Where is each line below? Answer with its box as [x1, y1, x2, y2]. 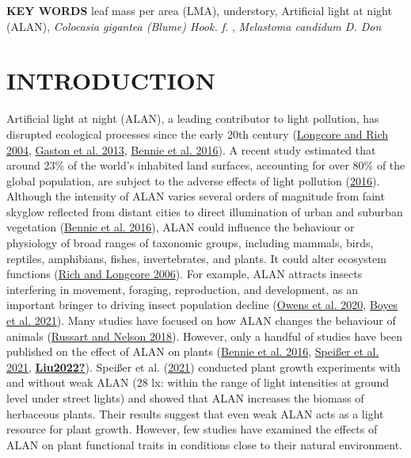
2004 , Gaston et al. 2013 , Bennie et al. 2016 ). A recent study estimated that [6, 141, 376, 158]
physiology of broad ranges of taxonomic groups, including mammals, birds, [6, 235, 374, 251]
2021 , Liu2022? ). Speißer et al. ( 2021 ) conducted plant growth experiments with [6, 358, 401, 375]
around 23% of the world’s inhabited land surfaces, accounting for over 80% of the [6, 157, 405, 174]
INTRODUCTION [6, 64, 216, 97]
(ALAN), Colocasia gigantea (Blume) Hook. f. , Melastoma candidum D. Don [6, 17, 382, 34]
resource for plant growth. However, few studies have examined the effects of [6, 421, 378, 437]
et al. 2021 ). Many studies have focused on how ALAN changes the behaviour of [6, 312, 396, 329]
